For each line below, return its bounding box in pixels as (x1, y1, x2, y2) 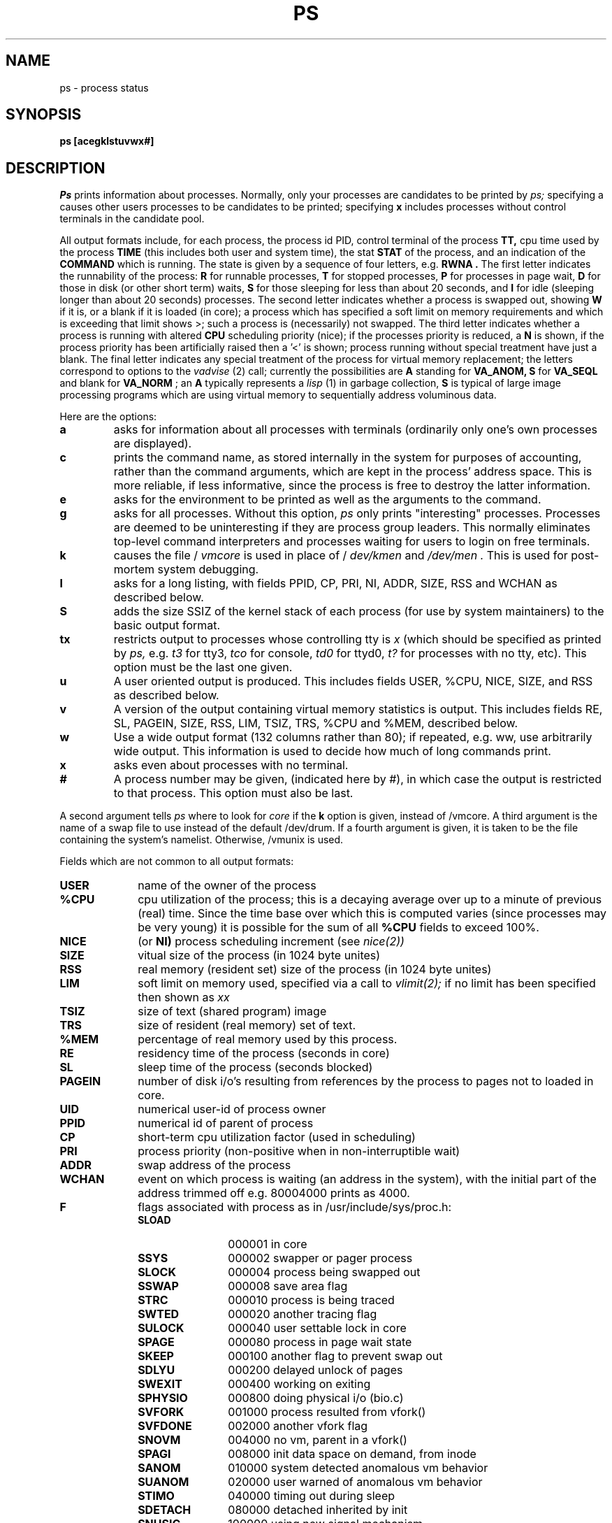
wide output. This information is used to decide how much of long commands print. (113, 744, 551, 759)
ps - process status (59, 81, 149, 94)
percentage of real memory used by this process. (138, 1032, 398, 1047)
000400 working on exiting (228, 1377, 371, 1392)
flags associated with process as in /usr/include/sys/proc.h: (138, 1200, 452, 1215)
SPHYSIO (138, 1391, 188, 1406)
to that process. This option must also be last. (113, 786, 354, 801)
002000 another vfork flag (228, 1419, 368, 1433)
